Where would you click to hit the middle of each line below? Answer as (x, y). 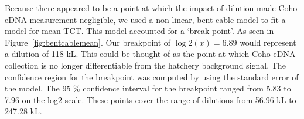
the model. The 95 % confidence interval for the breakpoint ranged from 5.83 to (148, 88)
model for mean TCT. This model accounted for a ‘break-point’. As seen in (139, 31)
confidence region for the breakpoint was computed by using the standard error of (152, 76)
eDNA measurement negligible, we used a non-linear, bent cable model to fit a (145, 19)
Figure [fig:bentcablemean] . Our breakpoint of (88, 42)
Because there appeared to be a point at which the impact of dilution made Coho (151, 8)
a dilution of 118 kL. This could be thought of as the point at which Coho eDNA (150, 54)
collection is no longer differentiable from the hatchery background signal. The (145, 65)
